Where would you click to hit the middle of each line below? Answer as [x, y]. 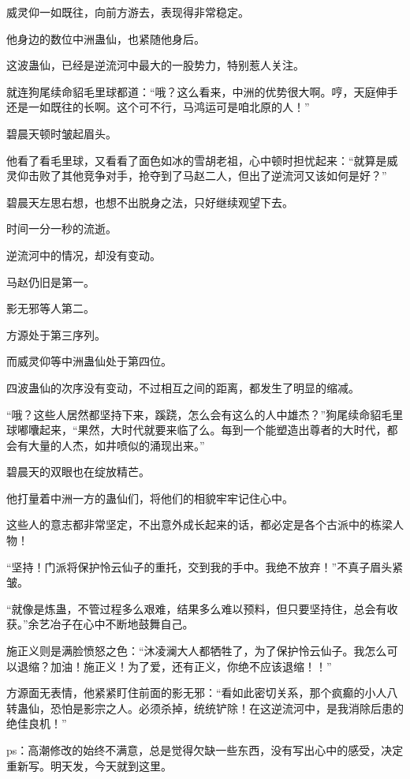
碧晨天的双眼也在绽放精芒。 [78, 472]
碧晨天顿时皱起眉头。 [61, 133]
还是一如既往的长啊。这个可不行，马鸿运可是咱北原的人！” [158, 107]
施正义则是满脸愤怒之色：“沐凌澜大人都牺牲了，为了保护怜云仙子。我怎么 [197, 651]
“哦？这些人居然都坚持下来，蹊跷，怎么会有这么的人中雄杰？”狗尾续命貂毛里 [205, 414]
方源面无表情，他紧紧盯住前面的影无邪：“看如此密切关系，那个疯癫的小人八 [202, 693]
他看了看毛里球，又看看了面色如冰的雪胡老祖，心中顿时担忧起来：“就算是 [197, 160]
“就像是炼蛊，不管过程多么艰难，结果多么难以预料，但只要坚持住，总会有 [197, 608]
